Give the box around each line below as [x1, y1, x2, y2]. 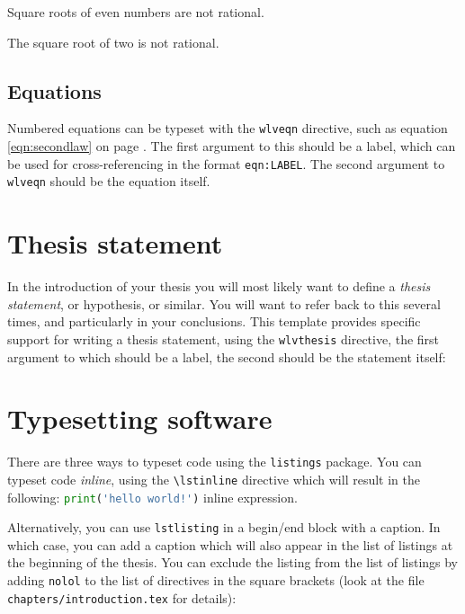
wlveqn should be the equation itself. [7, 172, 210, 191]
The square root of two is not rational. [7, 32, 219, 51]
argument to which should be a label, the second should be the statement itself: [7, 347, 446, 366]
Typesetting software [7, 400, 273, 437]
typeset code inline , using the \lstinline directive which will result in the [7, 469, 420, 488]
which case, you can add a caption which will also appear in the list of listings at [7, 535, 453, 554]
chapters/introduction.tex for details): [7, 588, 237, 607]
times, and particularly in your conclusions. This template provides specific [7, 312, 421, 331]
